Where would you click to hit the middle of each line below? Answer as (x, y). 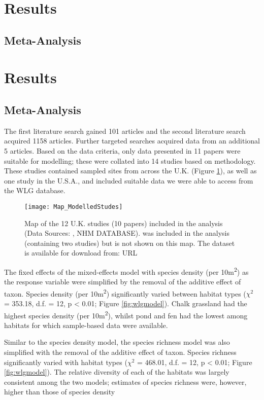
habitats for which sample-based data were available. (86, 325)
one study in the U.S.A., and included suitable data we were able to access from (129, 180)
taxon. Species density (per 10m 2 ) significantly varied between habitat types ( (125, 293)
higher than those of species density (60, 392)
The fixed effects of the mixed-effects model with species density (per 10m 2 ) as (126, 271)
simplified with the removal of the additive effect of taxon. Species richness (120, 352)
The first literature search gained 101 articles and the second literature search (125, 131)
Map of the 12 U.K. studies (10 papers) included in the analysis (124, 223)
